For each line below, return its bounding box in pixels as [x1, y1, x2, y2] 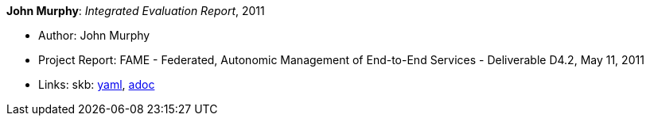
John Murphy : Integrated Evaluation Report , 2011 [6, 4, 265, 17]
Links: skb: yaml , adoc [38, 78, 155, 91]
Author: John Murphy [38, 29, 150, 42]
